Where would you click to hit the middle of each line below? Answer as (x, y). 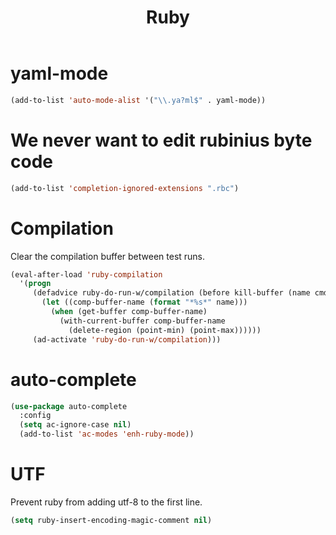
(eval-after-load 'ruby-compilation (86, 274)
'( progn (35, 284)
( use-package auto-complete (69, 406)
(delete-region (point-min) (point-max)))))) (165, 330)
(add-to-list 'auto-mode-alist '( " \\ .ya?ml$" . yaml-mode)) (138, 100)
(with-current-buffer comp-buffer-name (142, 321)
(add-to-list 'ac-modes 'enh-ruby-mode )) (107, 434)
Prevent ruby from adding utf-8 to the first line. (106, 502)
